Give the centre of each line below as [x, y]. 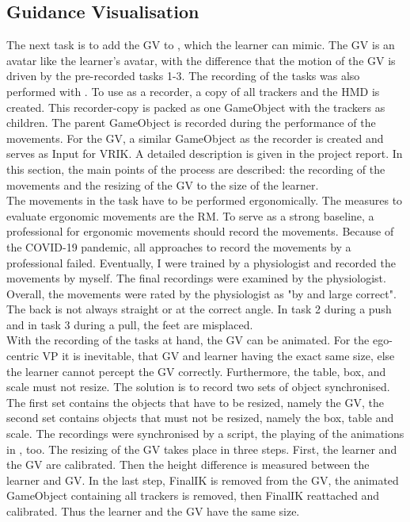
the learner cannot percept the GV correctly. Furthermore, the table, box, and [196, 371]
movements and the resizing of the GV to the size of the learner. [163, 184]
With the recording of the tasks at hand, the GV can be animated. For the [188, 340]
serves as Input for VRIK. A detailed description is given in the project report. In [205, 154]
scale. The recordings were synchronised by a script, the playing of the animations [205, 434]
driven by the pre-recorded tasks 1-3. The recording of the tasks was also [183, 76]
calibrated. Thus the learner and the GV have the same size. [153, 511]
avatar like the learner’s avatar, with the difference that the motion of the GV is [201, 60]
